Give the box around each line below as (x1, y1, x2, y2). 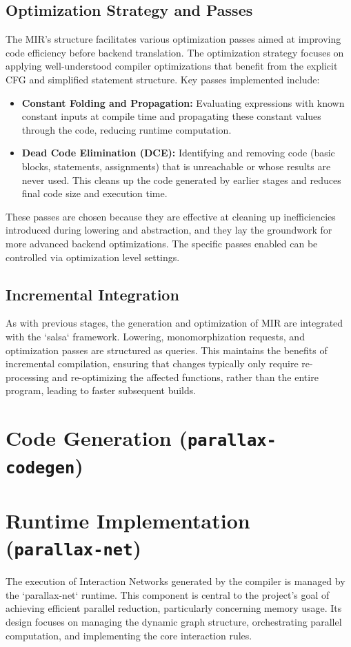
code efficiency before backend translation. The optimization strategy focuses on (6, 45, 344, 59)
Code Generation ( (6, 424, 188, 452)
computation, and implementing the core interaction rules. (6, 628, 252, 642)
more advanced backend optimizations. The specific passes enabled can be (6, 236, 318, 250)
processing (6, 369, 49, 384)
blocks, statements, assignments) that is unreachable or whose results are (21, 158, 331, 173)
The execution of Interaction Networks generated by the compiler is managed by (6, 574, 345, 588)
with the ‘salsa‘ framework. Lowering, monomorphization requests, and (6, 329, 305, 343)
